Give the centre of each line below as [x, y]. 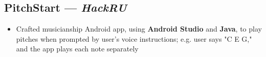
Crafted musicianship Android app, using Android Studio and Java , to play [139, 29]
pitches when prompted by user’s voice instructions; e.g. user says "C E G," [134, 38]
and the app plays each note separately [77, 49]
